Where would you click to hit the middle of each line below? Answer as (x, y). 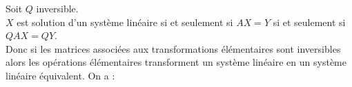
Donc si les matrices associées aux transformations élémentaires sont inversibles (173, 48)
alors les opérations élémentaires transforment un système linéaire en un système (176, 62)
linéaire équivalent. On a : (60, 75)
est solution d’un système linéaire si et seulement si (125, 22)
